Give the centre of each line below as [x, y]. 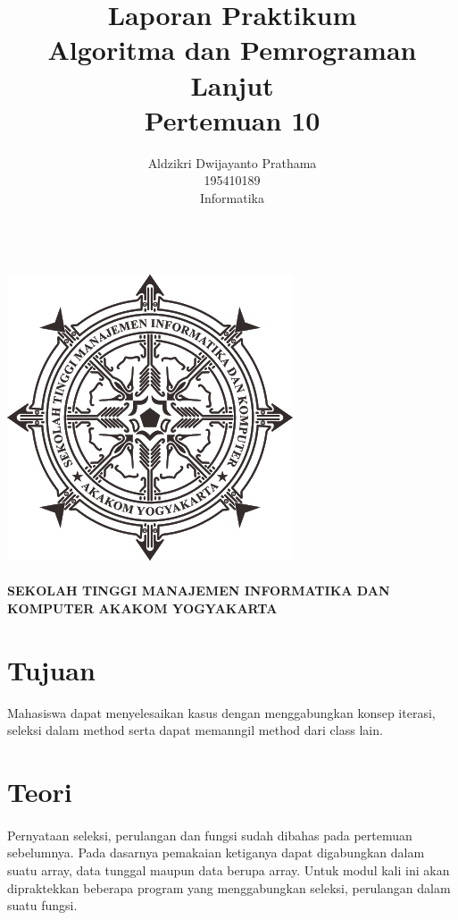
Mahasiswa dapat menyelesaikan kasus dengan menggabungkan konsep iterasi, [221, 712]
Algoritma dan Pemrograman [232, 50]
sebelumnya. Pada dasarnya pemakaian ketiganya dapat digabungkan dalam [216, 852]
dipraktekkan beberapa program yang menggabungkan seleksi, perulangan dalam [229, 887]
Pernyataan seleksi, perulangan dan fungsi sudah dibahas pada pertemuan [210, 835]
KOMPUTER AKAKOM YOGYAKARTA [142, 608]
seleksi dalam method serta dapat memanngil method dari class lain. [195, 730]
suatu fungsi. [42, 905]
